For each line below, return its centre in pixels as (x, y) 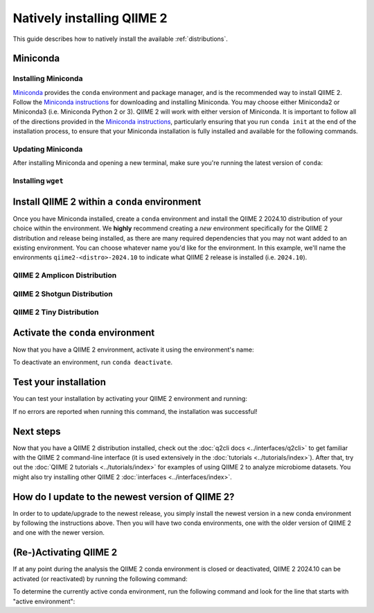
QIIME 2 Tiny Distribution (56, 312)
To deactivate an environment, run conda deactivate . (93, 362)
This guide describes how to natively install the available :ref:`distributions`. (121, 39)
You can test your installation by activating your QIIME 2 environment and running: (130, 399)
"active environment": (44, 601)
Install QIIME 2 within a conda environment (107, 201)
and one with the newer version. (59, 533)
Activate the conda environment (84, 333)
